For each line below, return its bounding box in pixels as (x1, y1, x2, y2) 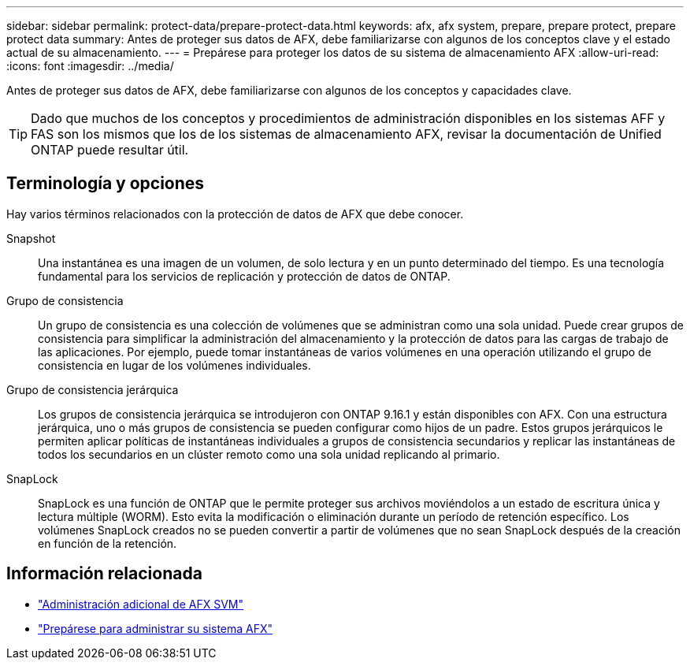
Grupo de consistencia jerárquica (6, 382, 179, 396)
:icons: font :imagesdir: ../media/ (6, 59, 174, 73)
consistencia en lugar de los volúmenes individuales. (38, 358, 311, 372)
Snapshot (6, 231, 56, 245)
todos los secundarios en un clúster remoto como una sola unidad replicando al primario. (38, 447, 500, 461)
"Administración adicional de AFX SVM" (38, 597, 244, 611)
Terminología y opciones (6, 173, 205, 194)
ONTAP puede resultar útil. (31, 142, 189, 158)
